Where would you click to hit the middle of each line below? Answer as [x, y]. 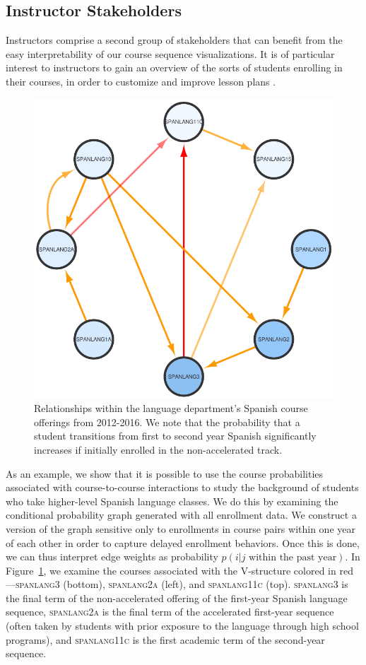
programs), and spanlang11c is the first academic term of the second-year [165, 639]
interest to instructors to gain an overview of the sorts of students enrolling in [174, 67]
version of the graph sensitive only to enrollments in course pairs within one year [181, 528]
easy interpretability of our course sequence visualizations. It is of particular [170, 53]
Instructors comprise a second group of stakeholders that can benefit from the [174, 40]
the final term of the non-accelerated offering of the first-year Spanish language [177, 598]
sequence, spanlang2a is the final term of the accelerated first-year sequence [170, 612]
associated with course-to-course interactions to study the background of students [182, 487]
